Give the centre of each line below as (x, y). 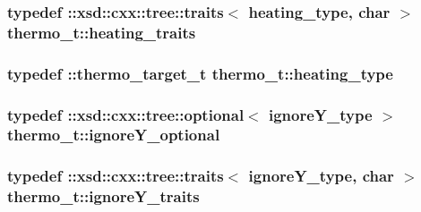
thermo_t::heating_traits (102, 32)
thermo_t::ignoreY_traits (103, 196)
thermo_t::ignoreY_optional (114, 135)
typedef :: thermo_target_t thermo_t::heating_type (200, 73)
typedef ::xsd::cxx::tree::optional (126, 114)
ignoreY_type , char (321, 176)
